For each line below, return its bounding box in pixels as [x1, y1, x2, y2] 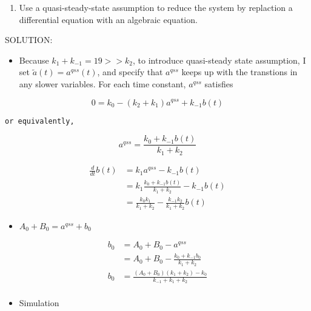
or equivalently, [5, 116, 75, 125]
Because [19, 53, 49, 66]
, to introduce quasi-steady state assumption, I [133, 53, 306, 66]
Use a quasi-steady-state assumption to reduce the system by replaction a [19, 1, 293, 13]
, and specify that [97, 65, 163, 78]
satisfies [204, 77, 233, 90]
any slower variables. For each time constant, [19, 77, 186, 90]
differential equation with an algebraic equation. [19, 13, 198, 25]
